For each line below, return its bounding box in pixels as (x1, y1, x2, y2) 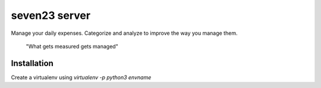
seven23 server (11, 9, 91, 22)
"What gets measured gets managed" (26, 43, 118, 50)
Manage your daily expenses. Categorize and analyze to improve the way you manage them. (11, 30, 238, 37)
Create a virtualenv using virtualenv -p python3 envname (11, 74, 152, 81)
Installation (11, 58, 53, 68)
